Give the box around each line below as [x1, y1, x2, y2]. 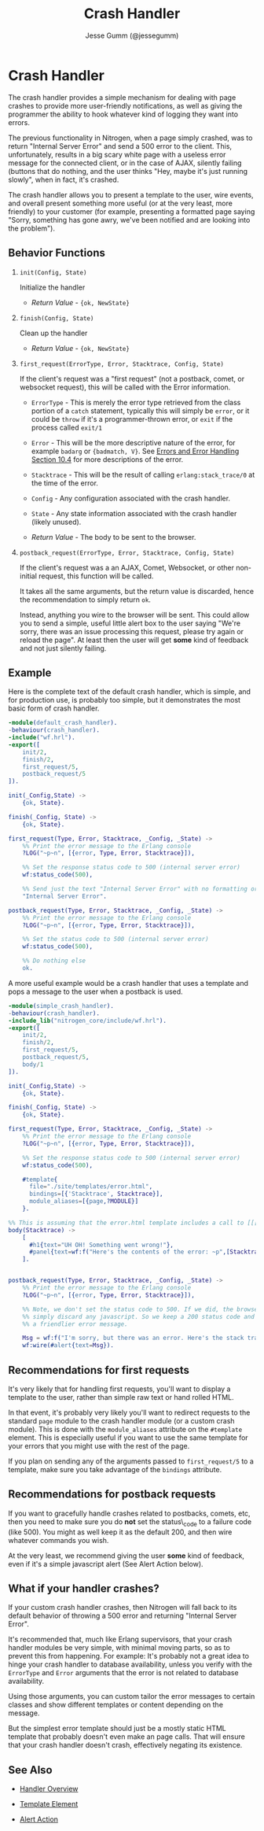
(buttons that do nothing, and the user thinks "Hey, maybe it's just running [8, 166, 248, 175]
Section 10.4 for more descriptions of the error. [31, 454, 184, 464]
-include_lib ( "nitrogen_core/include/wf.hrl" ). [8, 1017, 167, 1024]
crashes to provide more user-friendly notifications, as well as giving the [8, 101, 243, 110]
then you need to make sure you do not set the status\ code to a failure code [8, 1516, 252, 1528]
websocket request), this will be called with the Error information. [19, 382, 231, 392]
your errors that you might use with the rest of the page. [8, 1442, 190, 1450]
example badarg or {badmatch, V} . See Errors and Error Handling [31, 446, 240, 456]
